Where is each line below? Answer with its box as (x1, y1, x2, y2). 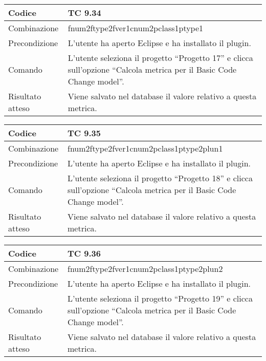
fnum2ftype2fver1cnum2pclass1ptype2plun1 (68, 142, 223, 154)
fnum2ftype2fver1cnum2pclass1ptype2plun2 (68, 263, 223, 274)
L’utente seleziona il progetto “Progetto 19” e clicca (68, 292, 253, 304)
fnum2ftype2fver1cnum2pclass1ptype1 (68, 22, 204, 34)
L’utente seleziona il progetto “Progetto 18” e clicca (68, 172, 253, 184)
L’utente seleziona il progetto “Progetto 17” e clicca (68, 52, 253, 63)
